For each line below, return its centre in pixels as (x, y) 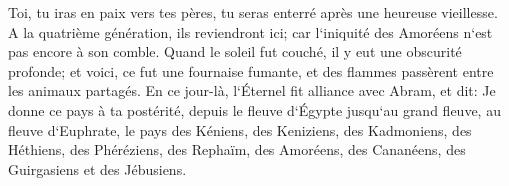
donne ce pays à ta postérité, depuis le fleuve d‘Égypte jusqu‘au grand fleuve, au (254, 109)
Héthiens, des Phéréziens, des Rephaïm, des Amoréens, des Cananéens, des (237, 149)
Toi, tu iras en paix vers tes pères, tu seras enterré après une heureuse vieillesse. (253, 12)
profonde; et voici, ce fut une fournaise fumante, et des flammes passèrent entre (251, 70)
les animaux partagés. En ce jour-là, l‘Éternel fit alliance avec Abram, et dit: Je (252, 90)
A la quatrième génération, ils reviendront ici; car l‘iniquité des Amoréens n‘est (250, 31)
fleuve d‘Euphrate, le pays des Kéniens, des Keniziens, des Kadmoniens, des (240, 129)
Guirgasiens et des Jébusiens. (97, 168)
